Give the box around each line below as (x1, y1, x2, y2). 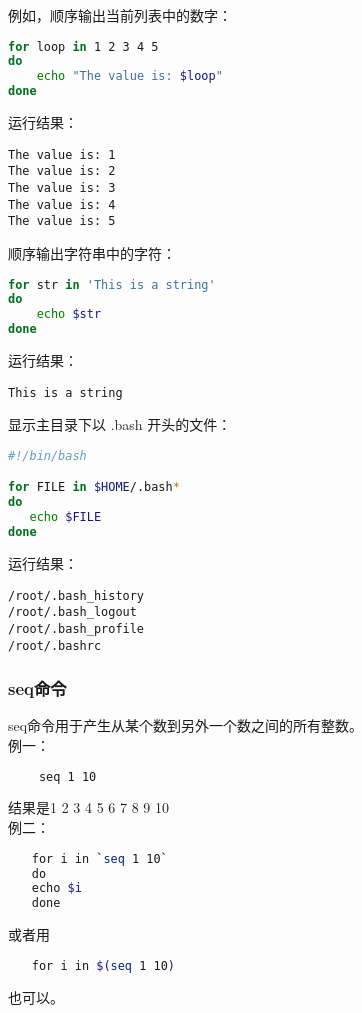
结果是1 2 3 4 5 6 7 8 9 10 (8, 797, 169, 818)
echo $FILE (29, 510, 102, 525)
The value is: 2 (8, 164, 116, 179)
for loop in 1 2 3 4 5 (8, 39, 159, 54)
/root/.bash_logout (8, 605, 137, 620)
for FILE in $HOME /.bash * (8, 480, 180, 495)
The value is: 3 (8, 181, 116, 195)
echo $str (36, 307, 102, 322)
